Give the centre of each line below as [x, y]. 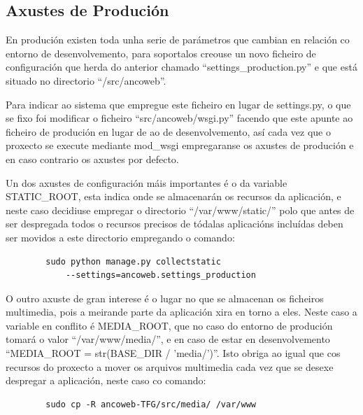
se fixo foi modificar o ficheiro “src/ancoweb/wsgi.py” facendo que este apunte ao [179, 118]
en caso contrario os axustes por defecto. [92, 159]
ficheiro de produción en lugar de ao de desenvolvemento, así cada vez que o [168, 131]
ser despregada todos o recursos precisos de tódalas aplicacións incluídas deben [175, 224]
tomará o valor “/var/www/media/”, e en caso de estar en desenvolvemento [168, 339]
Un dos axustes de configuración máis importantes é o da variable [147, 182]
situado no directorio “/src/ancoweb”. [86, 80]
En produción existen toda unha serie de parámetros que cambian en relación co [178, 40]
